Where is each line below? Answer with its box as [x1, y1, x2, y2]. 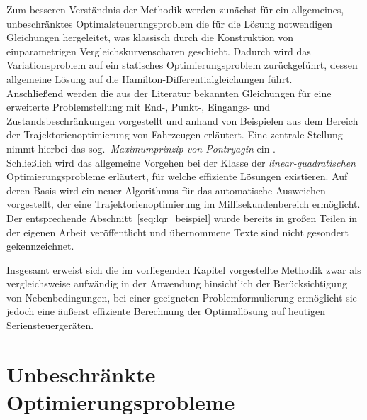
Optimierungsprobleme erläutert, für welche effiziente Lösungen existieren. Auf [6, 169, 348, 184]
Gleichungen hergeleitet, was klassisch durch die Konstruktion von [6, 30, 294, 45]
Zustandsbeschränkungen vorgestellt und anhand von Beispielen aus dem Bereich [6, 113, 358, 128]
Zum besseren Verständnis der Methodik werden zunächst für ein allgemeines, [6, 2, 344, 16]
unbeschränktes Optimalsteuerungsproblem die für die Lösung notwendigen [6, 16, 333, 31]
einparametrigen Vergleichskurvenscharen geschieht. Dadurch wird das [6, 43, 311, 58]
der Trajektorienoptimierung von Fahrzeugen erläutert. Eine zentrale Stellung [6, 127, 343, 142]
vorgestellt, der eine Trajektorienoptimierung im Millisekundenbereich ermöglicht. [6, 197, 361, 211]
